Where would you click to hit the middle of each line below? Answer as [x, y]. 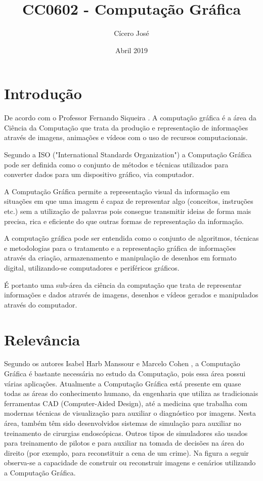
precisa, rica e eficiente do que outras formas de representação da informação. [124, 221]
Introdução [43, 93]
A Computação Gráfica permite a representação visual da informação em [117, 191]
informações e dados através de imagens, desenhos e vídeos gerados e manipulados [131, 295]
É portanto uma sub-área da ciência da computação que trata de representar [123, 285]
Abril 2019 [131, 50]
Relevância [42, 339]
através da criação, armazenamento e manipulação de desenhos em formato [120, 258]
